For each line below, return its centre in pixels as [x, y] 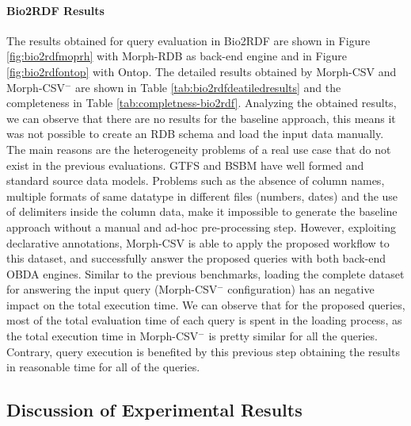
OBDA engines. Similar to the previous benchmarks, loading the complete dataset [205, 273]
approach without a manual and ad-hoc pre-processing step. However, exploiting [201, 226]
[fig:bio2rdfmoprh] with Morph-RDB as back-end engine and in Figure [177, 56]
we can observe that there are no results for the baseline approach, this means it [201, 118]
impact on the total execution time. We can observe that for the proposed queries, [206, 304]
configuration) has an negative [301, 289]
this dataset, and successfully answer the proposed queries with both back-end [196, 258]
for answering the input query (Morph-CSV [112, 289]
